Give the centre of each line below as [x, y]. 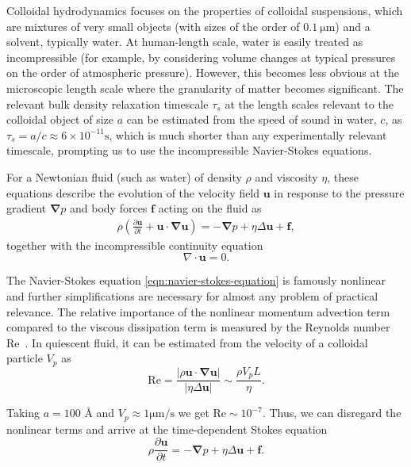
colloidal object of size [60, 119]
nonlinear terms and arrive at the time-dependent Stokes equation [167, 429]
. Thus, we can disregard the [332, 413]
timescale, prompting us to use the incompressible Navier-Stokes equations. [189, 150]
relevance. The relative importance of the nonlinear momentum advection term [198, 311]
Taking [23, 413]
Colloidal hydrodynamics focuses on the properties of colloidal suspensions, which [205, 10]
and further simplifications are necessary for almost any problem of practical [192, 295]
